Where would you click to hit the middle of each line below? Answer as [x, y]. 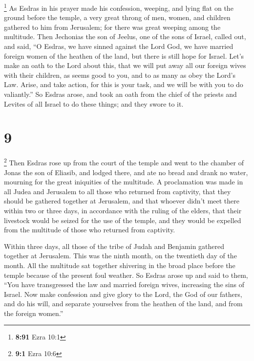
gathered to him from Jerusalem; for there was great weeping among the [112, 27]
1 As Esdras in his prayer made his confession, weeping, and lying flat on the [119, 7]
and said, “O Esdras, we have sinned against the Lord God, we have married [119, 46]
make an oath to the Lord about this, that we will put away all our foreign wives [125, 65]
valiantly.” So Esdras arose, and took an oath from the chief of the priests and [120, 94]
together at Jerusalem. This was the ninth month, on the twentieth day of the [120, 256]
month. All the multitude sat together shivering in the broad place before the [120, 265]
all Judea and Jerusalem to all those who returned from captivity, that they [117, 191]
